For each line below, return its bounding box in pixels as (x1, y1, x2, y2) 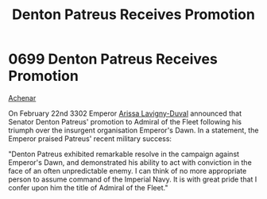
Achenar (8, 93, 37, 102)
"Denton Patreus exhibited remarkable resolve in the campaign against (8, 149, 240, 159)
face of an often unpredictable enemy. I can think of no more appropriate (8, 166, 247, 175)
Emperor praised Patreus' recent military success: (8, 133, 172, 144)
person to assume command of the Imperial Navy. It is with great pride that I (8, 174, 257, 184)
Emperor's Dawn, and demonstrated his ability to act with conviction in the (8, 157, 252, 167)
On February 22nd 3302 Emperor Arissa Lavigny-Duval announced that (8, 109, 242, 118)
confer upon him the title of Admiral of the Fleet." (8, 182, 168, 192)
